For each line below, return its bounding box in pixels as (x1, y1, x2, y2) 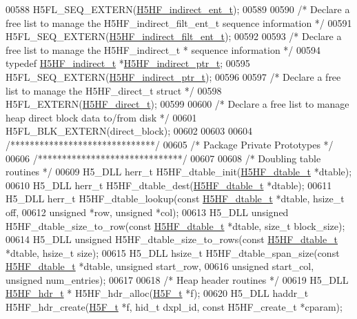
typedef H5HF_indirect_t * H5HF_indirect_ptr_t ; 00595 (6, 56, 250, 70)
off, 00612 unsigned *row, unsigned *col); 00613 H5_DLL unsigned (6, 204, 289, 219)
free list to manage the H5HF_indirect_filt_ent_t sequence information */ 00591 (6, 15, 352, 30)
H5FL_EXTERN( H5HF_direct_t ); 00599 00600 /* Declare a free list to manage (6, 97, 349, 111)
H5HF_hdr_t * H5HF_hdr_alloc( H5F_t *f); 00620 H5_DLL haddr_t (6, 286, 309, 300)
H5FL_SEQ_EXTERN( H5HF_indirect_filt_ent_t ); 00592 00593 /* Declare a (6, 29, 342, 43)
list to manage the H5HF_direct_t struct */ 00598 (6, 83, 222, 97)
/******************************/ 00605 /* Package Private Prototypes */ (6, 137, 334, 151)
